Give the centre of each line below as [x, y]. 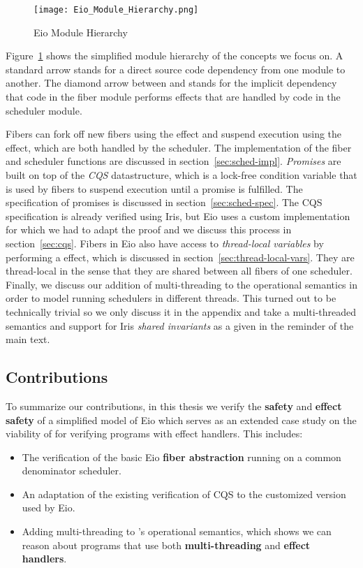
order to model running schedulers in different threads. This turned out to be [171, 298]
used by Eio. [49, 508]
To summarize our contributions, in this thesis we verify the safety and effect [174, 406]
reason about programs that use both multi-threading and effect [166, 545]
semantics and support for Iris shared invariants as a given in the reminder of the [180, 325]
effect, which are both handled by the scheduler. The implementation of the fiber [179, 147]
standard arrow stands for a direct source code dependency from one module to [176, 69]
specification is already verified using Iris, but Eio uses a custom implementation [178, 216]
